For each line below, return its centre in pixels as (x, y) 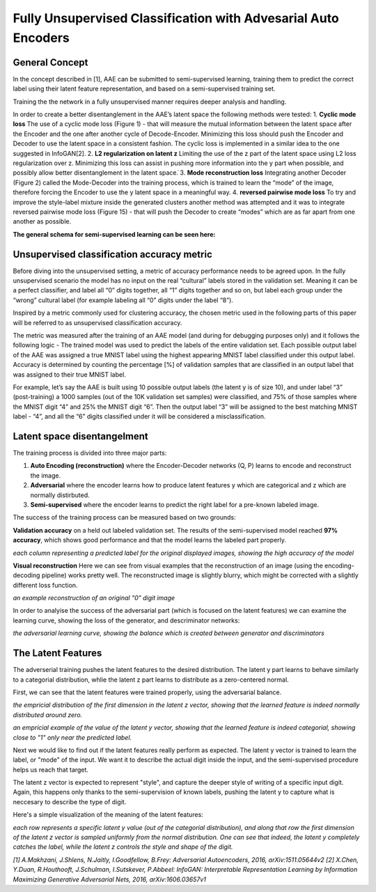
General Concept (50, 62)
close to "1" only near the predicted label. (72, 737)
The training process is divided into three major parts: (90, 453)
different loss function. (45, 585)
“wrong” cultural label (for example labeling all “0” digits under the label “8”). (123, 300)
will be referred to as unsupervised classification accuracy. (97, 322)
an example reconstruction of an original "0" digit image (94, 598)
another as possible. (42, 221)
